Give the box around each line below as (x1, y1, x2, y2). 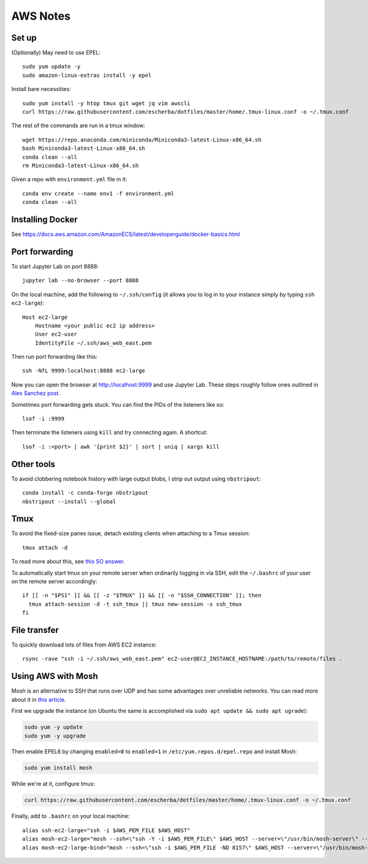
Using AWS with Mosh (11, 671, 98, 681)
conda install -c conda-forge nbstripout (22, 489, 148, 497)
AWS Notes (11, 9, 71, 23)
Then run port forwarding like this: (11, 353, 98, 361)
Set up (11, 33, 37, 43)
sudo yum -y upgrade (24, 732, 86, 739)
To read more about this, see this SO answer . (11, 558, 125, 565)
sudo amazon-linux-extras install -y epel (22, 71, 152, 79)
